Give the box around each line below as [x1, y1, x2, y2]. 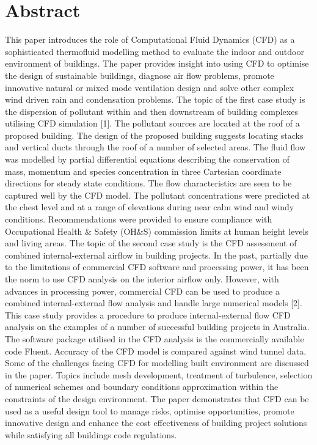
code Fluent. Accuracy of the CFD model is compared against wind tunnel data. [5, 344, 307, 357]
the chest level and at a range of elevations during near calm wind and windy [5, 200, 294, 213]
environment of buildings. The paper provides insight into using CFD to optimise [5, 57, 309, 70]
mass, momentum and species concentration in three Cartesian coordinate [5, 164, 282, 177]
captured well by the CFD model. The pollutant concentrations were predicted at [5, 188, 310, 201]
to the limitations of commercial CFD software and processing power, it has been [5, 260, 309, 273]
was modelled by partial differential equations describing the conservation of [5, 153, 290, 166]
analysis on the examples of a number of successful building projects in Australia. [5, 320, 310, 333]
